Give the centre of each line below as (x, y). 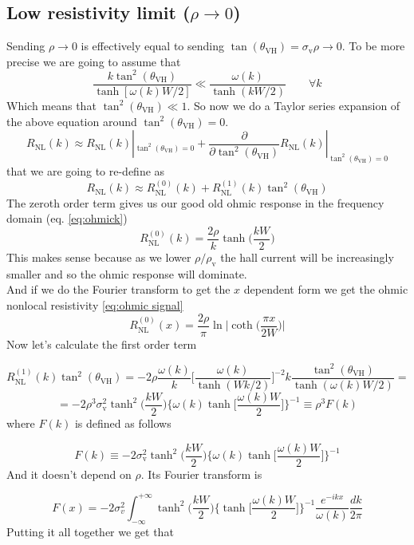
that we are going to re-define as (86, 171)
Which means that (51, 105)
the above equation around (72, 121)
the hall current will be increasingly (307, 257)
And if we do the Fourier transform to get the (118, 289)
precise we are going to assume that (94, 61)
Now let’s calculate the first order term (102, 344)
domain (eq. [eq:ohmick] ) (67, 218)
